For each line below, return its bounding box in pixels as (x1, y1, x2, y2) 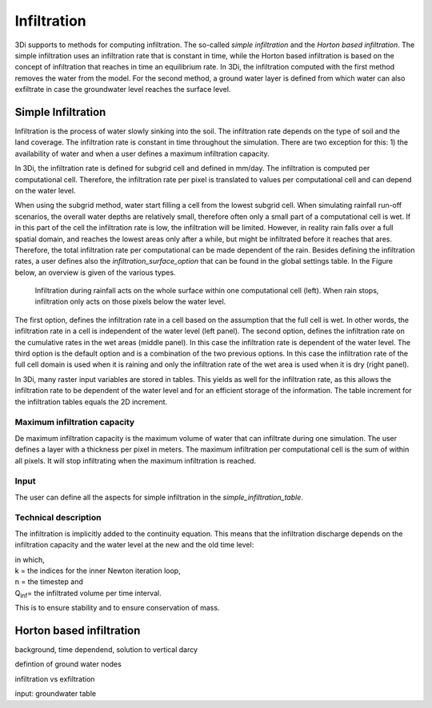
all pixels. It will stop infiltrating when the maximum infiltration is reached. (14, 455, 256, 465)
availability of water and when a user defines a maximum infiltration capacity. (14, 149, 270, 158)
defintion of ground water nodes (14, 659, 122, 669)
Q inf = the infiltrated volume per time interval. (14, 588, 162, 599)
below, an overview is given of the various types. (14, 268, 176, 277)
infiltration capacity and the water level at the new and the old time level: (14, 540, 254, 550)
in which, (14, 555, 46, 564)
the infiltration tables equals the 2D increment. (14, 396, 168, 407)
